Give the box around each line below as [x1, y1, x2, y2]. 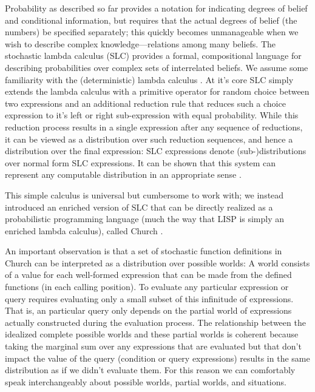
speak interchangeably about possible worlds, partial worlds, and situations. [5, 375, 286, 388]
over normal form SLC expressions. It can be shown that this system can [5, 156, 276, 169]
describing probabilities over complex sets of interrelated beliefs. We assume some [5, 61, 308, 73]
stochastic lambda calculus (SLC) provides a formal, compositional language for [5, 49, 302, 62]
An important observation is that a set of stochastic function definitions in [5, 245, 282, 257]
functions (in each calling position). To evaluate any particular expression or [5, 280, 289, 293]
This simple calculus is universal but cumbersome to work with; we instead [5, 188, 284, 201]
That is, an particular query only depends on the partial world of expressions [5, 304, 292, 317]
